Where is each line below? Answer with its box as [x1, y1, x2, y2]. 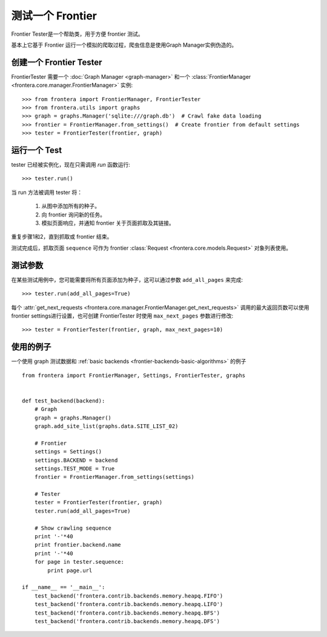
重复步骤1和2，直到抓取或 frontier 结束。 [11, 233, 113, 241]
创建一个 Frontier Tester [11, 57, 102, 67]
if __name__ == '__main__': [22, 584, 105, 591]
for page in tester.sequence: [34, 558, 124, 565]
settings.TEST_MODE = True [34, 465, 115, 472]
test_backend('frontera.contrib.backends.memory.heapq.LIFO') [34, 601, 223, 608]
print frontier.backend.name [34, 541, 121, 549]
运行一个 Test [11, 145, 62, 155]
